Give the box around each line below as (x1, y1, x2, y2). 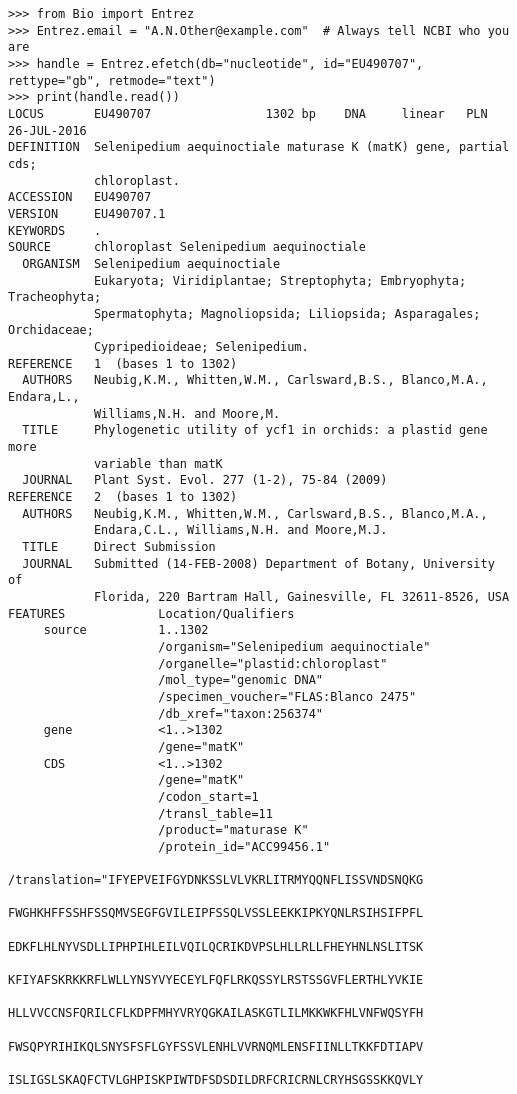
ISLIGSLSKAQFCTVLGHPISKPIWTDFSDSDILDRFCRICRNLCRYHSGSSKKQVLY (8, 1073, 424, 1087)
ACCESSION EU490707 (8, 190, 152, 205)
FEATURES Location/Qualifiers (8, 606, 295, 621)
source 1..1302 (43, 623, 209, 638)
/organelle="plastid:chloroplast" (158, 656, 388, 671)
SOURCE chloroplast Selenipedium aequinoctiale (8, 240, 366, 255)
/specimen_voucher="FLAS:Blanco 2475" (158, 689, 417, 704)
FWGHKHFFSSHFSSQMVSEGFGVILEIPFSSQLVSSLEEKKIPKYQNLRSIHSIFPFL (8, 906, 424, 921)
